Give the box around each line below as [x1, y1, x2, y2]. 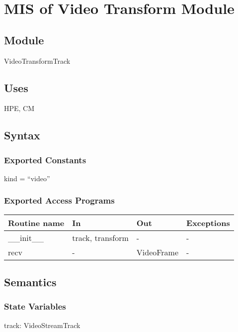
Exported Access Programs [4, 194, 115, 207]
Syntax [4, 127, 40, 143]
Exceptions [186, 217, 230, 228]
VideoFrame [136, 246, 179, 258]
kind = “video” [4, 173, 50, 183]
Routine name [8, 217, 65, 228]
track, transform [72, 231, 129, 243]
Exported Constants [4, 153, 86, 166]
